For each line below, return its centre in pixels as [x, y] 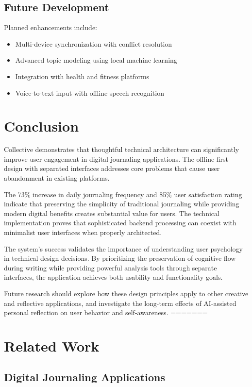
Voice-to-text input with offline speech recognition [90, 93]
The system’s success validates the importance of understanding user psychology [124, 248]
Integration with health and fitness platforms [82, 76]
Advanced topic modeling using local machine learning [96, 60]
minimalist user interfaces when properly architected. [83, 232]
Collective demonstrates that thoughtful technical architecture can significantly [122, 149]
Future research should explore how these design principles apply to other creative [126, 294]
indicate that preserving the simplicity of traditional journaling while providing [122, 204]
